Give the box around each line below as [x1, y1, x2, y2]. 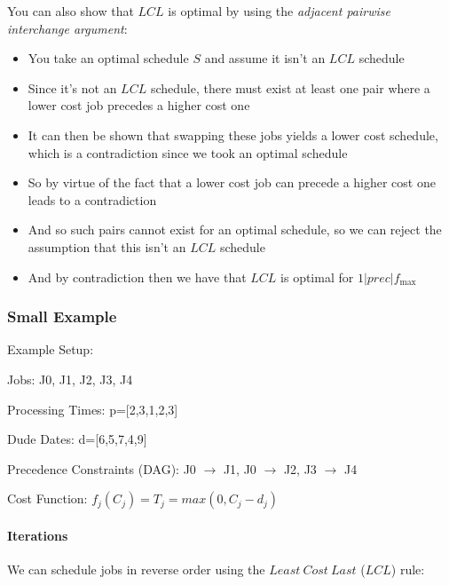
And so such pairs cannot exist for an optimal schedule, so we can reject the [28, 220, 442, 239]
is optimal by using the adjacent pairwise [168, 2, 390, 20]
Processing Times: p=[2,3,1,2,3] [7, 399, 178, 418]
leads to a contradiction [28, 190, 157, 209]
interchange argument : [7, 19, 128, 37]
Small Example [7, 305, 117, 328]
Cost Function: [7, 489, 88, 508]
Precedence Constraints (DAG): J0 [7, 459, 196, 478]
